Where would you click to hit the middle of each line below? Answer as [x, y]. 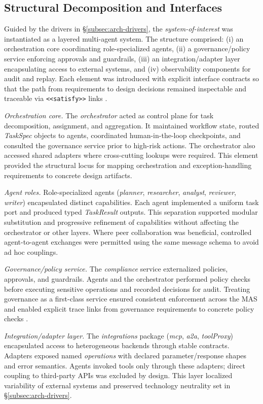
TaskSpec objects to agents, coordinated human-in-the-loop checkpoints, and [122, 135]
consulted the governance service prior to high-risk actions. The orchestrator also [130, 145]
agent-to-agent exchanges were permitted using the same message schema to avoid [131, 242]
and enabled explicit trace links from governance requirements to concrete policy [129, 308]
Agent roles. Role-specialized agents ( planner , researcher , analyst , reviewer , [120, 192]
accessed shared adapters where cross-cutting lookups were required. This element [131, 155]
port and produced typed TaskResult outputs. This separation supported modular [131, 212]
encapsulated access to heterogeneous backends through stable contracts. [117, 345]
